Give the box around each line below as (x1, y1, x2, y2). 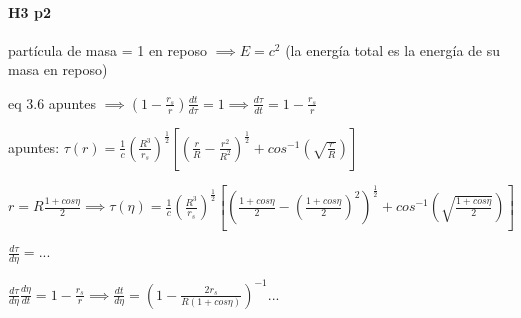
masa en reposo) (8, 59, 108, 80)
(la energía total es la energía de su (285, 39, 501, 60)
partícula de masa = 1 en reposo (8, 39, 207, 60)
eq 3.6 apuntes (8, 92, 96, 113)
